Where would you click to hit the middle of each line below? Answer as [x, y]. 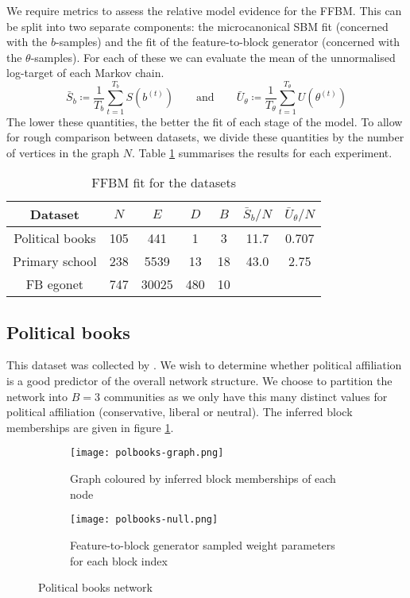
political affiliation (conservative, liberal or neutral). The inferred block [180, 412]
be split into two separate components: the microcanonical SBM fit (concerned [197, 26]
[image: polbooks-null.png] [144, 520]
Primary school [55, 261]
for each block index [119, 560]
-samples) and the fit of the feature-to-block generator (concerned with [228, 42]
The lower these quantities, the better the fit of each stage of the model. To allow [205, 121]
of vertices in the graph [63, 152]
